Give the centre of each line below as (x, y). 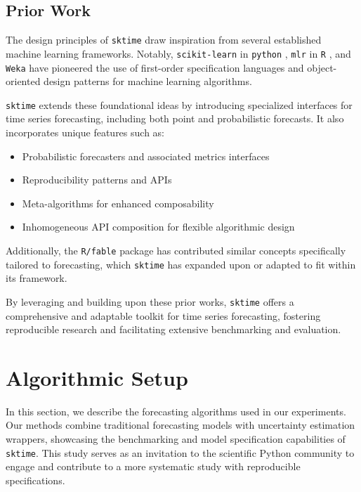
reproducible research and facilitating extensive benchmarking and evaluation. (173, 329)
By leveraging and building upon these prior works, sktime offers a (150, 301)
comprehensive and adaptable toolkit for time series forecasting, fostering (163, 315)
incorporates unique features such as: (85, 132)
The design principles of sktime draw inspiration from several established (164, 40)
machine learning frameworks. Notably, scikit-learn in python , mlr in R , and (178, 53)
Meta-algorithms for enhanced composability (118, 203)
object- (322, 67)
